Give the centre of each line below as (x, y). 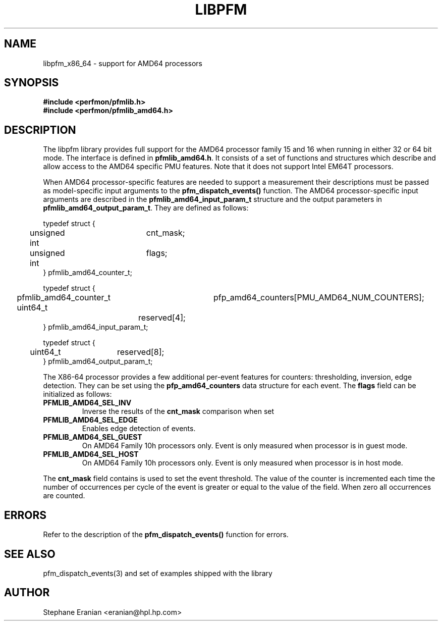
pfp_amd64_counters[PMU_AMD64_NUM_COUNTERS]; (319, 298)
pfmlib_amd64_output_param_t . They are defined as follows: (146, 208)
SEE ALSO (30, 554)
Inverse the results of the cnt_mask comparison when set (178, 411)
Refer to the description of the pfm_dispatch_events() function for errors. (166, 535)
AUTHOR (27, 593)
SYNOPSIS (32, 83)
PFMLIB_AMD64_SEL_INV (87, 403)
